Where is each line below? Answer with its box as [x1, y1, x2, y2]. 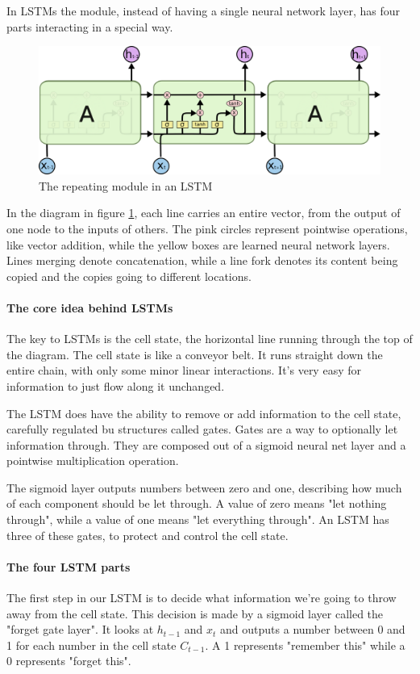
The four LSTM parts [6, 558, 131, 575]
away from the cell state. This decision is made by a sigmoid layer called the [6, 605, 384, 622]
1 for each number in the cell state [6, 636, 177, 653]
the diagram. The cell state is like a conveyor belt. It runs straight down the [6, 345, 383, 362]
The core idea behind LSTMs [6, 299, 173, 316]
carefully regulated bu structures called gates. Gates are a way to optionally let [6, 421, 398, 437]
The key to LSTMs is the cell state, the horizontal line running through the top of [6, 330, 413, 347]
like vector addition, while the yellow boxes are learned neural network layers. [6, 236, 390, 253]
